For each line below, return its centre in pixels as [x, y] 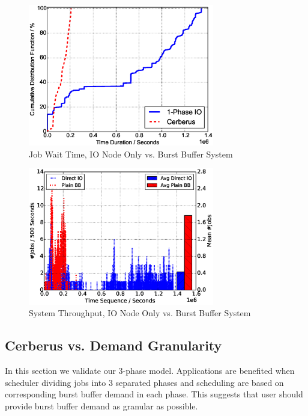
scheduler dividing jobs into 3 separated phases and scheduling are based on [144, 382]
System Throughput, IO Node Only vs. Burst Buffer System [140, 313]
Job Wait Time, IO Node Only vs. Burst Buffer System [131, 154]
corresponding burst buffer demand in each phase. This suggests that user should [154, 394]
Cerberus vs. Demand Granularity [113, 345]
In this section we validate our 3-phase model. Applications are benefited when [150, 371]
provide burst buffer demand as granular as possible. [101, 406]
